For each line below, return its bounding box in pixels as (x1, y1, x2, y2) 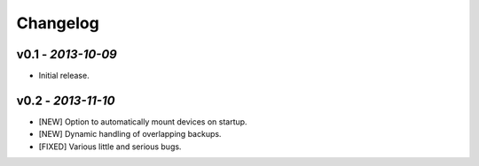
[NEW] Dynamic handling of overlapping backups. (38, 129, 222, 140)
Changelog (16, 13, 99, 33)
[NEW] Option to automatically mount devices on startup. (38, 116, 247, 127)
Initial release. (38, 71, 90, 81)
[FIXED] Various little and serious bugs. (38, 141, 182, 152)
